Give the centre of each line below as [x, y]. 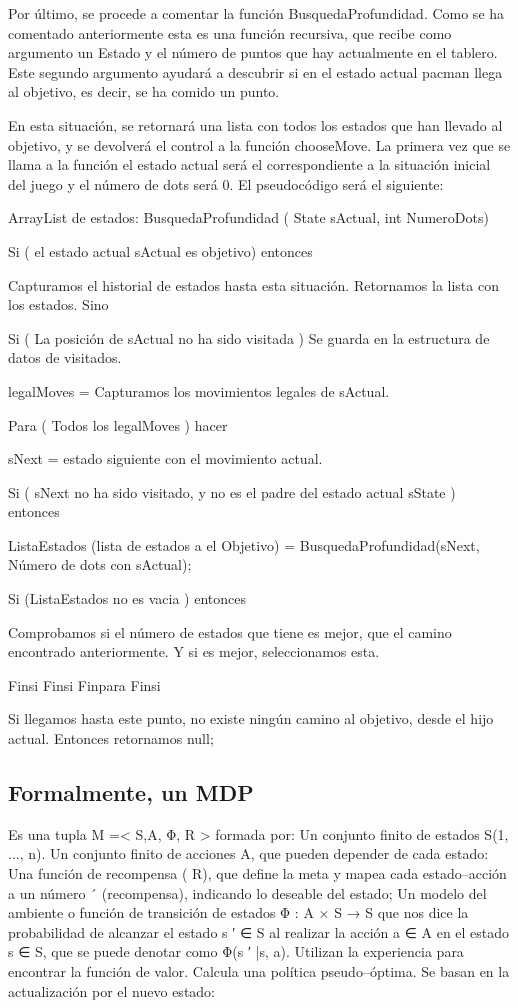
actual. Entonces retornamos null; [111, 738]
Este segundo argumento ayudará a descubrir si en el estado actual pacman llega [255, 71]
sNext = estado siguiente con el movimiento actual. [165, 458]
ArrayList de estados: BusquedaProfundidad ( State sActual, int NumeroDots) [248, 217]
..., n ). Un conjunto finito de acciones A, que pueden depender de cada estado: [248, 853]
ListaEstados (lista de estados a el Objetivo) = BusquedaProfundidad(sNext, [244, 544]
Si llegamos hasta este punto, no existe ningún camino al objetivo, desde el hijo [251, 718]
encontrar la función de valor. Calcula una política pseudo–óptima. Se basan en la [259, 970]
